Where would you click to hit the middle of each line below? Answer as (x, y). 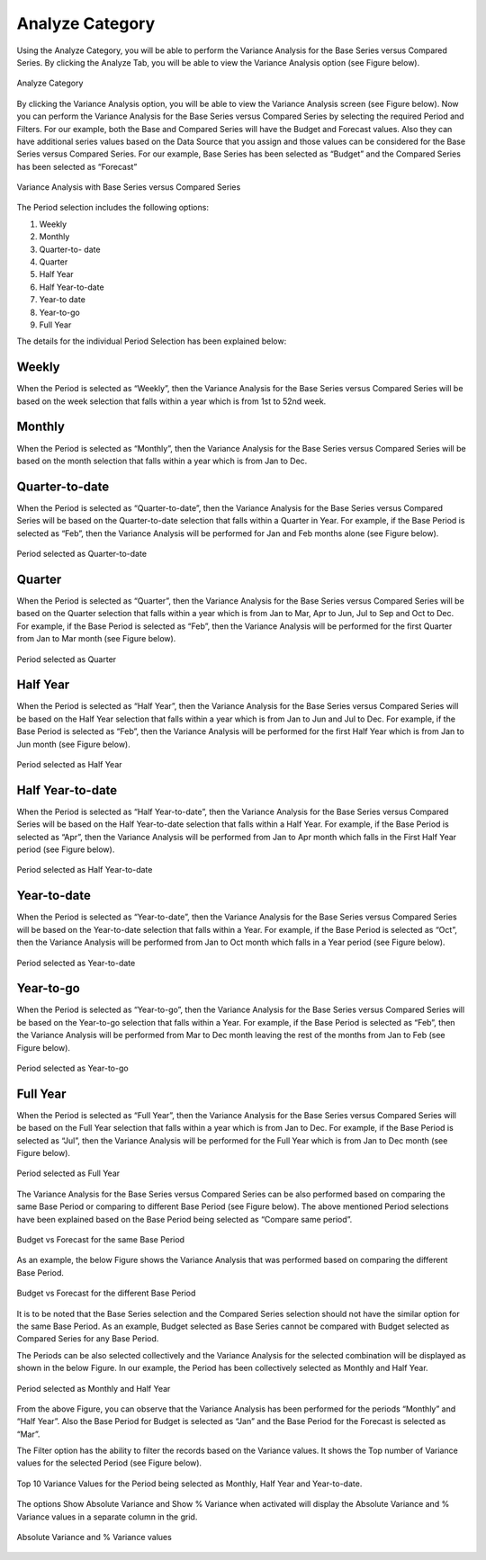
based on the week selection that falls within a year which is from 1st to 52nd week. (171, 401)
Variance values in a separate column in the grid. (107, 1517)
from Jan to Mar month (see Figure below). (96, 639)
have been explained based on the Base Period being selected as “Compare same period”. (184, 1219)
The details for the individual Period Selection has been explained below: (152, 341)
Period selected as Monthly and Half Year (94, 1388)
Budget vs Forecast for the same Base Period (100, 1240)
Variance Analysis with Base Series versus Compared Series (129, 187)
